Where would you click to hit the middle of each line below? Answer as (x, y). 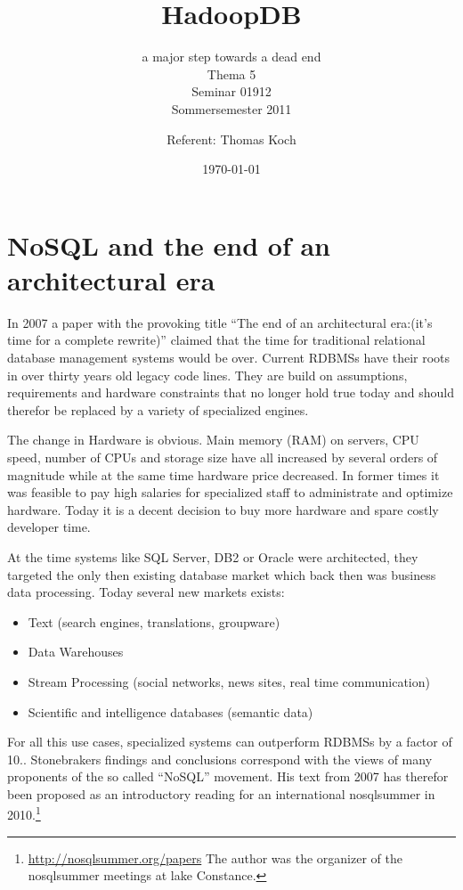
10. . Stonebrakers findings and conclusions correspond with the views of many (220, 759)
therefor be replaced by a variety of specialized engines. (158, 409)
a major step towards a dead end (231, 57)
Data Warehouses (76, 652)
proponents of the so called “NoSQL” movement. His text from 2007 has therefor (228, 776)
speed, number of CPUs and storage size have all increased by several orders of (223, 457)
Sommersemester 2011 (231, 108)
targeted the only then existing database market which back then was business (222, 574)
